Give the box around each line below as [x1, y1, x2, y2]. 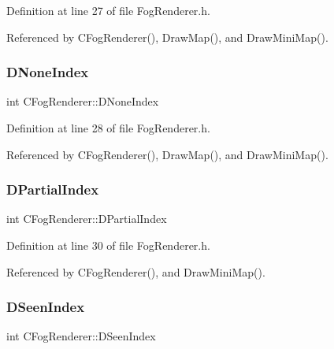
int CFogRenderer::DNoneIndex [6, 93, 159, 110]
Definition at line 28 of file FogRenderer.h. [6, 120, 210, 136]
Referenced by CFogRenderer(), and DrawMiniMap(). [6, 263, 265, 280]
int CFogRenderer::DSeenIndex [6, 328, 156, 344]
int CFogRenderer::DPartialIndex [6, 210, 167, 227]
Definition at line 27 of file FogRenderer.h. [6, 2, 210, 18]
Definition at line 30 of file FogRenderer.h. [6, 237, 210, 253]
